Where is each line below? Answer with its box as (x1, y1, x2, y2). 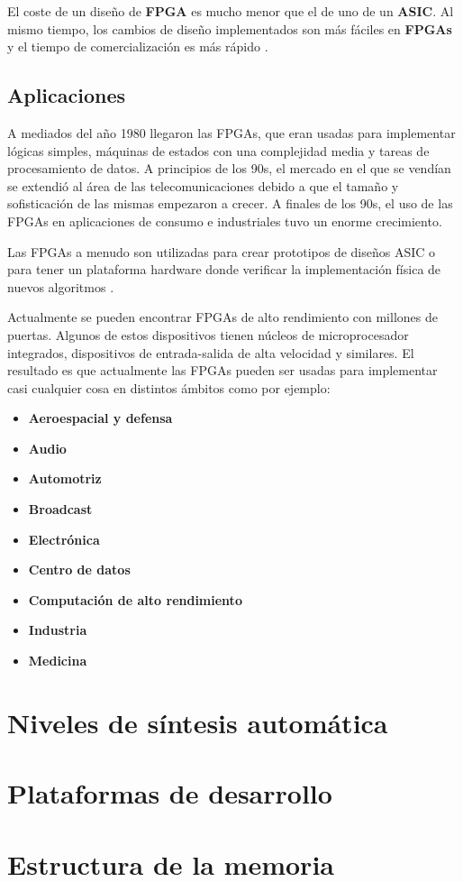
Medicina (28, 651, 87, 670)
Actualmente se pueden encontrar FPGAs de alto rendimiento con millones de (7, 308, 438, 326)
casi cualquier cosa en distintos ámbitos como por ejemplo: (7, 378, 331, 397)
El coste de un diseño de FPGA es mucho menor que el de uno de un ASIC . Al (7, 2, 454, 20)
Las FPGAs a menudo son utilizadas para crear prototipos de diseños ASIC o (7, 242, 436, 261)
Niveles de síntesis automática (7, 703, 388, 740)
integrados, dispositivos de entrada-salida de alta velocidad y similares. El (7, 343, 414, 362)
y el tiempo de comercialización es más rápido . (7, 37, 268, 56)
